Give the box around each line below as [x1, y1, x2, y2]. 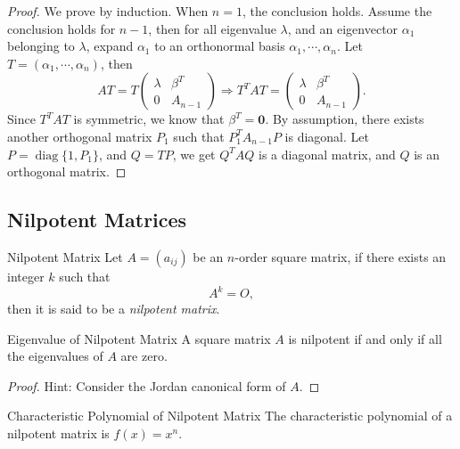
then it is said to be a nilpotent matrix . [7, 299, 220, 318]
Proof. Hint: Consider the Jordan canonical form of [7, 376, 286, 395]
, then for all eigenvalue [148, 19, 276, 37]
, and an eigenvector [287, 19, 398, 37]
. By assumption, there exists [265, 110, 424, 128]
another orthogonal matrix [7, 127, 152, 145]
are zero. [120, 347, 168, 365]
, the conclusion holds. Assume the [242, 2, 432, 20]
